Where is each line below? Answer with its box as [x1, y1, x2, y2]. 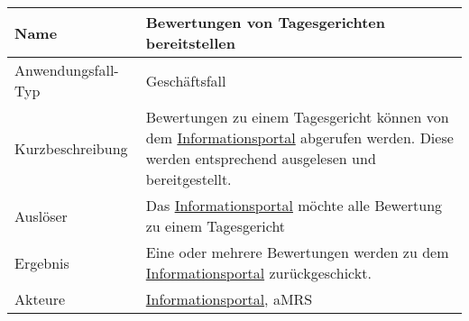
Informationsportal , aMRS [145, 289, 313, 309]
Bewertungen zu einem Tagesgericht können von [145, 106, 449, 127]
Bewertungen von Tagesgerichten [145, 12, 386, 32]
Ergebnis [14, 252, 69, 273]
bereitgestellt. [145, 169, 232, 189]
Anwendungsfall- [14, 60, 119, 80]
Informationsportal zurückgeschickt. [145, 262, 372, 283]
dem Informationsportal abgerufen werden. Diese [145, 127, 454, 148]
